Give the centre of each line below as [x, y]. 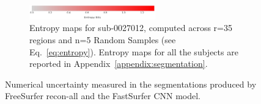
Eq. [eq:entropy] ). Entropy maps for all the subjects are [134, 51]
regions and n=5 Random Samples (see [103, 39]
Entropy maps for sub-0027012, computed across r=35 [131, 28]
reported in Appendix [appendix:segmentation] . [119, 64]
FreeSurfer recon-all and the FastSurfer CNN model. [103, 96]
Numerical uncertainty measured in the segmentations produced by [131, 84]
